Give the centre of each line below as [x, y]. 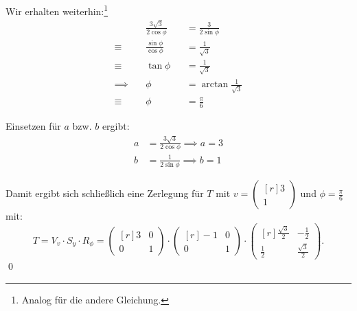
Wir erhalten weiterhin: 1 [57, 10]
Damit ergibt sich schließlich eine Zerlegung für [105, 193]
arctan [215, 85]
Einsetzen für [33, 126]
